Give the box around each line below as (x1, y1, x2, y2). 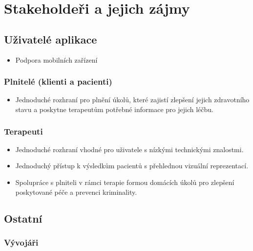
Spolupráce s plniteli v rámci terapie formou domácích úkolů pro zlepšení (15, 177, 234, 187)
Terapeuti (4, 125, 43, 137)
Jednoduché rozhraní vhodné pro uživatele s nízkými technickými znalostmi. (15, 144, 244, 154)
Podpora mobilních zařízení (15, 54, 98, 65)
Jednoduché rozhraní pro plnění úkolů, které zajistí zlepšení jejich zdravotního (15, 94, 250, 105)
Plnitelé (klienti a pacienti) (4, 75, 112, 88)
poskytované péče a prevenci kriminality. (15, 186, 137, 197)
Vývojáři (4, 236, 39, 248)
